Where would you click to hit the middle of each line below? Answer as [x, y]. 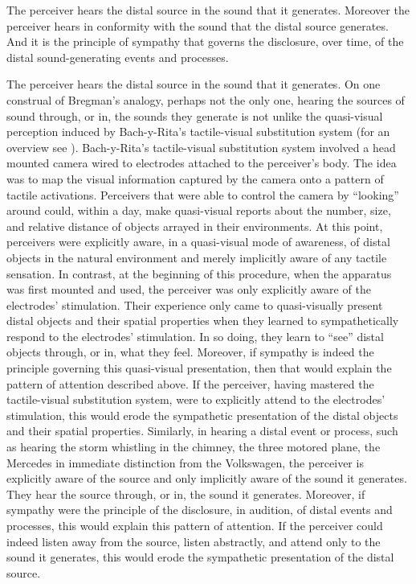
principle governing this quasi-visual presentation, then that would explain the [199, 368]
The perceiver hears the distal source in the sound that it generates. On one [194, 84]
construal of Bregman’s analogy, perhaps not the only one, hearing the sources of [206, 99]
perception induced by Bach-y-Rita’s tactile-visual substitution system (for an [198, 132]
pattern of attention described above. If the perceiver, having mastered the [190, 383]
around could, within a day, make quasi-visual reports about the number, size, [199, 210]
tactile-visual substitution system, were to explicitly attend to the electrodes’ [196, 399]
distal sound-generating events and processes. [118, 57]
